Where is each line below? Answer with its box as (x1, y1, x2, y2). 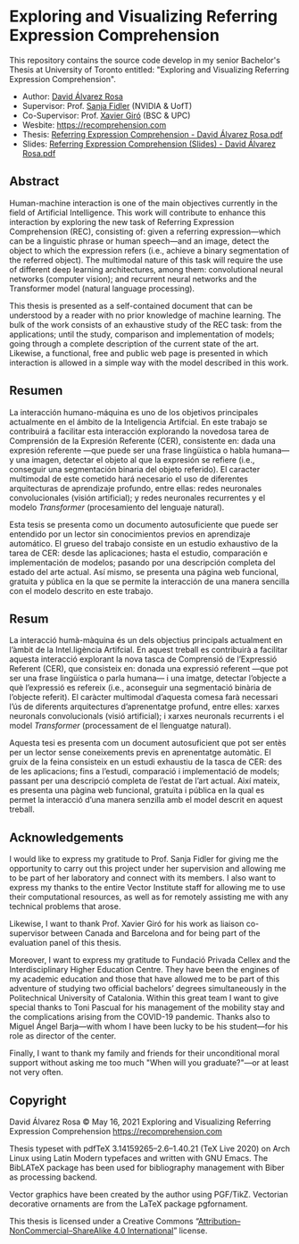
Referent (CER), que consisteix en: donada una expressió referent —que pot (9, 664, 288, 674)
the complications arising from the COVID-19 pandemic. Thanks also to (9, 1012, 270, 1023)
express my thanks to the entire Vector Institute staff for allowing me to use (9, 882, 286, 893)
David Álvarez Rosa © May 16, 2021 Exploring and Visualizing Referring (9, 1116, 271, 1127)
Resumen (9, 383, 63, 398)
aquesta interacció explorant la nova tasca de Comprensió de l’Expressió (9, 654, 278, 664)
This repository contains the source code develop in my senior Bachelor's (9, 54, 281, 65)
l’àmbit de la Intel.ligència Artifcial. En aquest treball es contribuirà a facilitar (9, 645, 288, 655)
